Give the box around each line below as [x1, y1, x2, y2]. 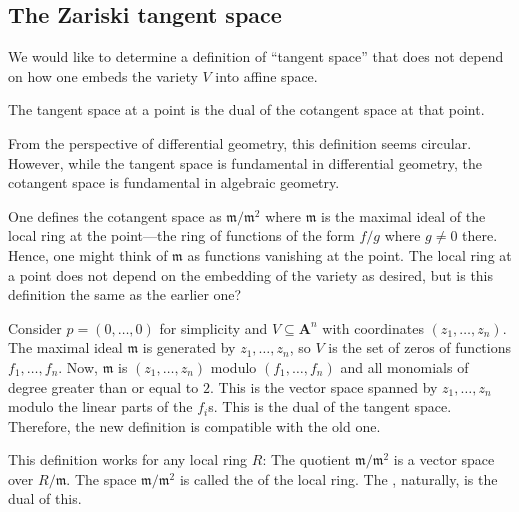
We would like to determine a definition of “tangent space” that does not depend [8, 46, 504, 67]
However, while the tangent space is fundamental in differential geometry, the [8, 152, 482, 173]
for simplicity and [159, 317, 268, 338]
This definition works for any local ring [8, 449, 248, 470]
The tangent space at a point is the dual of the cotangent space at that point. [8, 99, 485, 120]
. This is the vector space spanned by [209, 376, 438, 397]
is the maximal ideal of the [321, 205, 486, 226]
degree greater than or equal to [8, 376, 199, 397]
